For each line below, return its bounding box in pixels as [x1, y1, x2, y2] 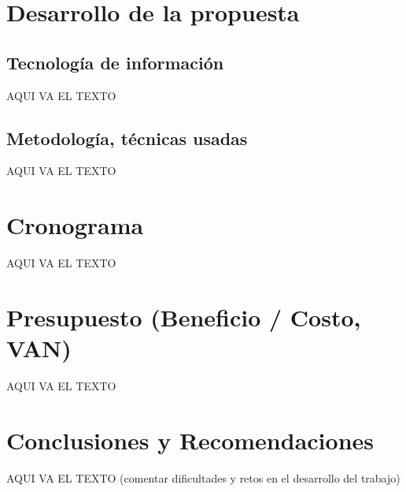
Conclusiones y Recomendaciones [6, 423, 374, 456]
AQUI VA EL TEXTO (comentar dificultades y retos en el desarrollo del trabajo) [6, 469, 400, 486]
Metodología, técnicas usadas [6, 125, 248, 150]
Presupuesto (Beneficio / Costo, [6, 300, 361, 333]
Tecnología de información [6, 50, 224, 74]
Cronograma [6, 209, 144, 241]
